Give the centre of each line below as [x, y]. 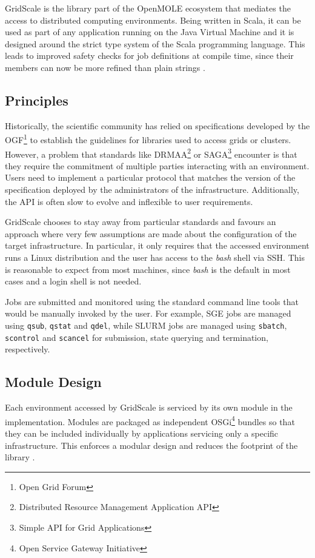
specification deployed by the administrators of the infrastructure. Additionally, [152, 190]
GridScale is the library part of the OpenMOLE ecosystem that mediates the [148, 8]
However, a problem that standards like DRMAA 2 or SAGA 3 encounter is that [151, 153]
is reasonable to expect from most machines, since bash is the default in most [148, 269]
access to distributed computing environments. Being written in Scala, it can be [153, 20]
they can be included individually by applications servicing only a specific [142, 433]
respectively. [28, 349]
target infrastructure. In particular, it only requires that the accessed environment [157, 245]
